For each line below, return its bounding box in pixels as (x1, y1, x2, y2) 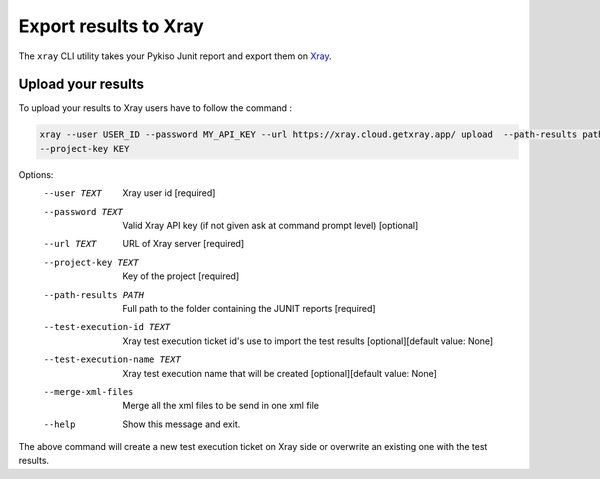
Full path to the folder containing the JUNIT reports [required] (122, 302, 376, 314)
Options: (18, 168, 54, 180)
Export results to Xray (18, 15, 204, 37)
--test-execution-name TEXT (43, 354, 182, 365)
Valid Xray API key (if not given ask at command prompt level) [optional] (122, 219, 419, 231)
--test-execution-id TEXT (43, 321, 171, 333)
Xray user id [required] (122, 187, 216, 199)
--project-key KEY (39, 143, 130, 154)
